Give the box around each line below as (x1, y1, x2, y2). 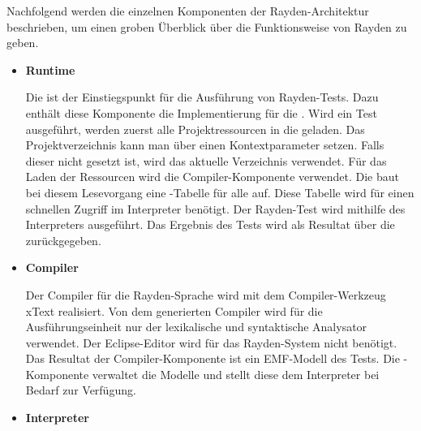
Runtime (25, 61, 75, 78)
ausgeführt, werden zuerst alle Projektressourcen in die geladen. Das (25, 120, 365, 137)
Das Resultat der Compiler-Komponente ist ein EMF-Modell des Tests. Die (25, 350, 400, 367)
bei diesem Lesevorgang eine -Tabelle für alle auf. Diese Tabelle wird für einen (25, 183, 415, 200)
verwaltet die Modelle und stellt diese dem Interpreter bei (92, 365, 380, 382)
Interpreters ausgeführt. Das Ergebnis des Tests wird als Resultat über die (25, 216, 395, 233)
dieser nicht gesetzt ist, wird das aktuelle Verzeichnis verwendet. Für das (25, 152, 387, 169)
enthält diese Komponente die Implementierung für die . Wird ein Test (25, 104, 377, 121)
